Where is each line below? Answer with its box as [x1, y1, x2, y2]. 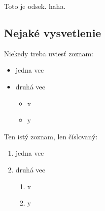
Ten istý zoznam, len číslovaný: [4, 131, 98, 141]
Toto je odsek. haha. [4, 1, 66, 11]
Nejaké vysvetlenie [4, 25, 101, 40]
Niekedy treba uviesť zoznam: [4, 48, 93, 58]
